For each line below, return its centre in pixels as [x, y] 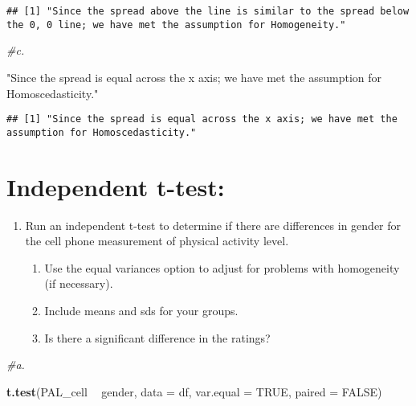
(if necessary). [79, 283]
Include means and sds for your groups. [141, 310]
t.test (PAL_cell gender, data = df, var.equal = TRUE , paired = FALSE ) [194, 391]
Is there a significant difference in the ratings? [157, 337]
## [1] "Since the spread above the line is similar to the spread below [208, 11]
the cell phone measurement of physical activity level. [157, 241]
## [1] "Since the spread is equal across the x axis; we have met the [202, 119]
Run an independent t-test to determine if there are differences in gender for [213, 225]
